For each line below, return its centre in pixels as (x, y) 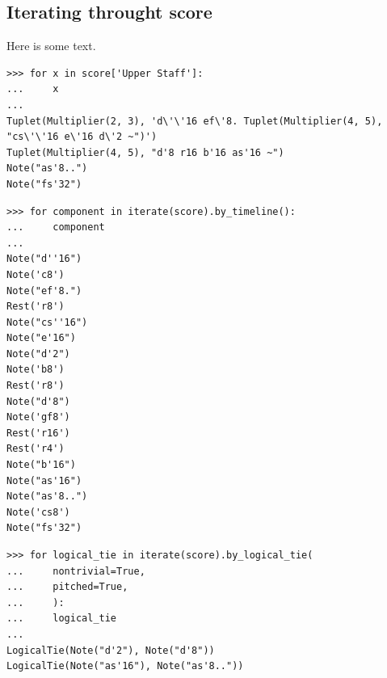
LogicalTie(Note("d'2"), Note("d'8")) (111, 650)
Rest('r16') (38, 433)
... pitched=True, (67, 587)
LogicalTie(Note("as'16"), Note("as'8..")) (125, 666)
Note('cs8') (38, 512)
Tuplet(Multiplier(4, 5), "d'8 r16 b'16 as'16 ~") (145, 152)
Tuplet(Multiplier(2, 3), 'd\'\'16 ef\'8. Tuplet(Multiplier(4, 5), (195, 121)
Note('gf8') (38, 417)
